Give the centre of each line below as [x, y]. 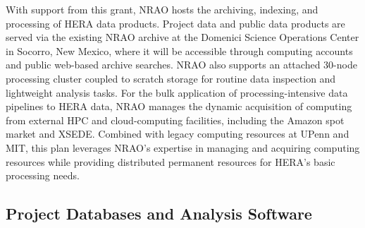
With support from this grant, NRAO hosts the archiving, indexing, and [162, 9]
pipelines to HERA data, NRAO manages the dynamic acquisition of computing [179, 106]
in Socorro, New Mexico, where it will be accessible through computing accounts [179, 50]
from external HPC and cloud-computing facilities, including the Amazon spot [175, 120]
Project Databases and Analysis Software [159, 214]
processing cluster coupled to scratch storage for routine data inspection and [171, 78]
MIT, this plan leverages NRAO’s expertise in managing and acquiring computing [183, 147]
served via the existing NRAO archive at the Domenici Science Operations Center [182, 37]
